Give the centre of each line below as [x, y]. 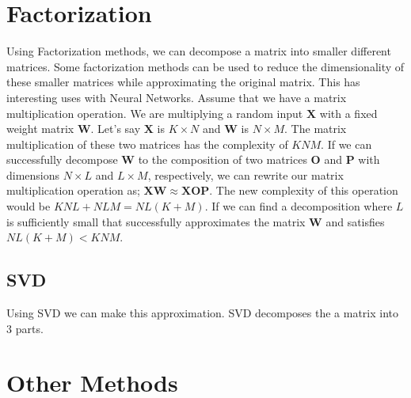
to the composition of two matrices [223, 159]
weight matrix [40, 129]
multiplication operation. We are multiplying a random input [155, 113]
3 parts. [25, 328]
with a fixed [348, 113]
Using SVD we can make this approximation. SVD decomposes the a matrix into [203, 313]
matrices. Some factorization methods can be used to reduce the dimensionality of [205, 66]
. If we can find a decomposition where [299, 206]
